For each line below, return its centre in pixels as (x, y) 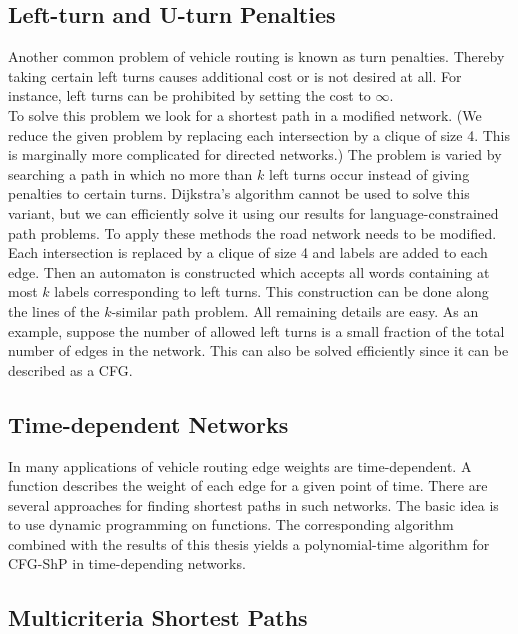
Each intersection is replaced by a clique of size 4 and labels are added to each (248, 252)
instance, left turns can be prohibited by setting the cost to (189, 95)
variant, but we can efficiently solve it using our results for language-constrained (253, 212)
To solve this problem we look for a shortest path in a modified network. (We (245, 114)
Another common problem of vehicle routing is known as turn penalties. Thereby (256, 56)
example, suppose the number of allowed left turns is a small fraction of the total (256, 330)
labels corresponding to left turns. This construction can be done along (271, 291)
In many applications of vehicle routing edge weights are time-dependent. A (240, 465)
